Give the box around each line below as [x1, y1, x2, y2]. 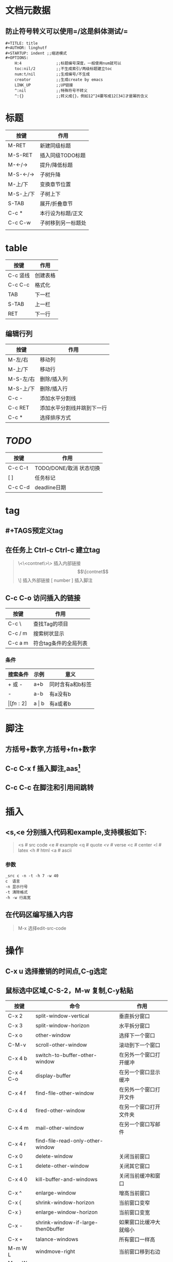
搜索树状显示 [33, 630, 64, 637]
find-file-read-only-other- [35, 1137, 103, 1144]
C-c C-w [8, 219, 31, 226]
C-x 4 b [8, 1054, 27, 1062]
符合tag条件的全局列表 [33, 639, 88, 647]
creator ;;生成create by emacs [14, 77, 103, 82]
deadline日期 [34, 483, 66, 491]
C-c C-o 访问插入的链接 [5, 594, 81, 602]
